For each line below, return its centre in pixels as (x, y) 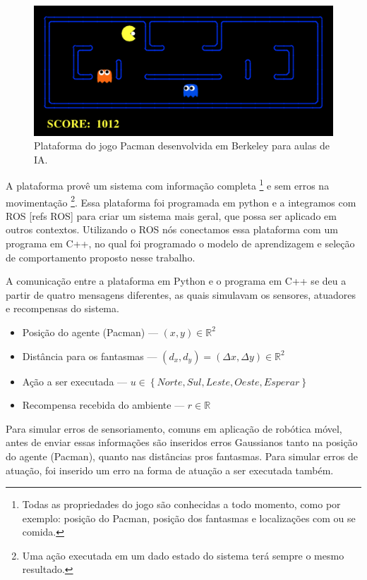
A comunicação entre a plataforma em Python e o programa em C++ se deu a (176, 281)
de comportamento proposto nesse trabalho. (101, 257)
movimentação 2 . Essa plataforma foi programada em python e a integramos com (181, 201)
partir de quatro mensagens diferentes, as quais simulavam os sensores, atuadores (181, 294)
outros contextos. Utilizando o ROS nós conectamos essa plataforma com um (172, 229)
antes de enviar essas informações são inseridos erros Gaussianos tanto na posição (182, 442)
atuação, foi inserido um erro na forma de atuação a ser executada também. (170, 470)
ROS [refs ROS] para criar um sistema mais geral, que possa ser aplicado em (171, 215)
